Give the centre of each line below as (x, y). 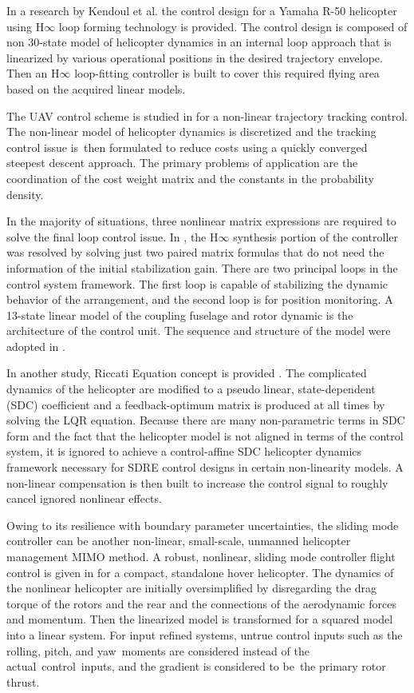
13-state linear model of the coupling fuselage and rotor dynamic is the (180, 315)
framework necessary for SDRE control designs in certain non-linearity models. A (205, 467)
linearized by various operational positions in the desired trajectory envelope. (195, 57)
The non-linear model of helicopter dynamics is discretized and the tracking (191, 131)
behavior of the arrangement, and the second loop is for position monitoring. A (200, 299)
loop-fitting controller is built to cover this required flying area (227, 73)
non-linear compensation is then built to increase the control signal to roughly (197, 482)
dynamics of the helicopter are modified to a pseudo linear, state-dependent (191, 389)
